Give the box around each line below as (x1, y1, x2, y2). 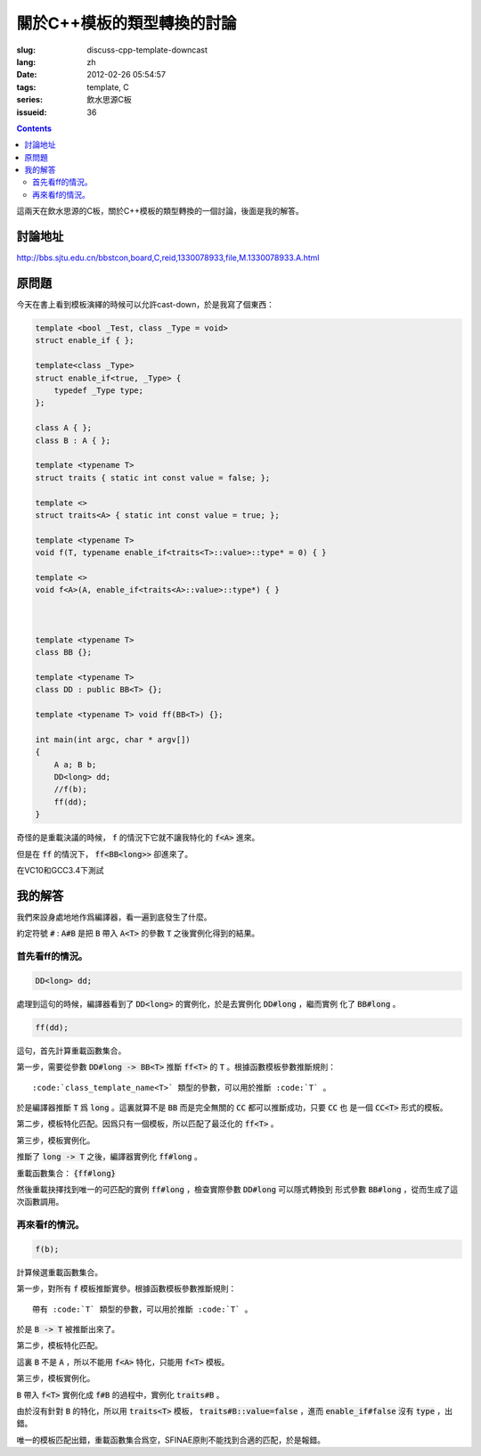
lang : (16, 56, 37, 67)
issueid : (16, 107, 47, 118)
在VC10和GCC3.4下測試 (16, 865, 104, 876)
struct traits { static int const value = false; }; (35, 472, 271, 483)
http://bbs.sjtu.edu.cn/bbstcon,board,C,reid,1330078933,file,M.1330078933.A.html (16, 252, 320, 263)
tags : (16, 81, 37, 93)
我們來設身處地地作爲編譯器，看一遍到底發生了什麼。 (16, 912, 212, 922)
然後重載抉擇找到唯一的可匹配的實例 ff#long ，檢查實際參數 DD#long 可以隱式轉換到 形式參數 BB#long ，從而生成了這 (16, 1183, 459, 1194)
